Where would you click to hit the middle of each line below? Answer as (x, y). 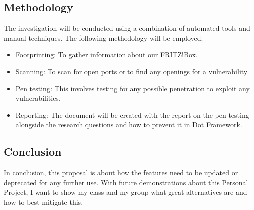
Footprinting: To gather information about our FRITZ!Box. (107, 55)
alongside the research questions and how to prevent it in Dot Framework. (129, 124)
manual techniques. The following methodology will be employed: (104, 38)
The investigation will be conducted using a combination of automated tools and (127, 28)
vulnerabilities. (38, 98)
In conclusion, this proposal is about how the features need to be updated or (121, 172)
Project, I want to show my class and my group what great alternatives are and (126, 192)
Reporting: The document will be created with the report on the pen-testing (132, 114)
